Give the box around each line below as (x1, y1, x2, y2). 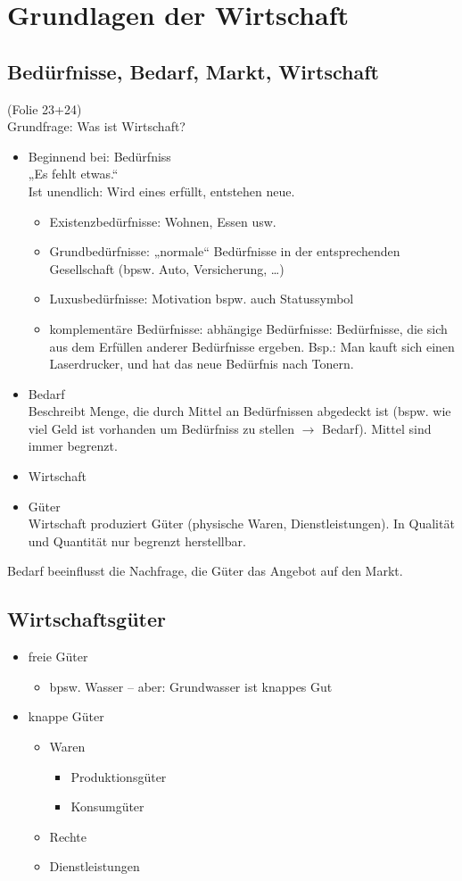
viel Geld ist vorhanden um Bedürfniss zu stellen (28, 419, 294, 437)
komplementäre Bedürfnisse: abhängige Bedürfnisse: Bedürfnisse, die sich (49, 319, 448, 337)
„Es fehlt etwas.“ (28, 164, 119, 183)
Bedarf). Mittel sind (322, 419, 432, 437)
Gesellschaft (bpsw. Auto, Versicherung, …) (49, 259, 285, 278)
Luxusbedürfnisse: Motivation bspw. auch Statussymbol (49, 289, 354, 308)
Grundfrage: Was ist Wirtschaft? (7, 117, 186, 136)
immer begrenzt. (28, 436, 118, 455)
